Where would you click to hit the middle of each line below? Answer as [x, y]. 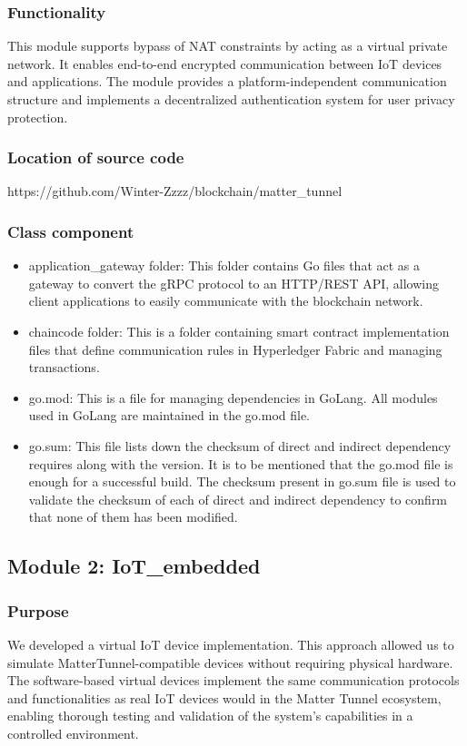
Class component [71, 231]
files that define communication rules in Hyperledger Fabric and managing [235, 349]
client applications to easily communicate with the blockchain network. [226, 301]
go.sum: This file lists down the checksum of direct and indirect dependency [240, 445]
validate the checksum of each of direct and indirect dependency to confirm [238, 499]
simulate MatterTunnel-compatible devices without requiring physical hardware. [230, 662]
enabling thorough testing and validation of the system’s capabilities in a [210, 716]
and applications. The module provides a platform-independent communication [227, 81]
